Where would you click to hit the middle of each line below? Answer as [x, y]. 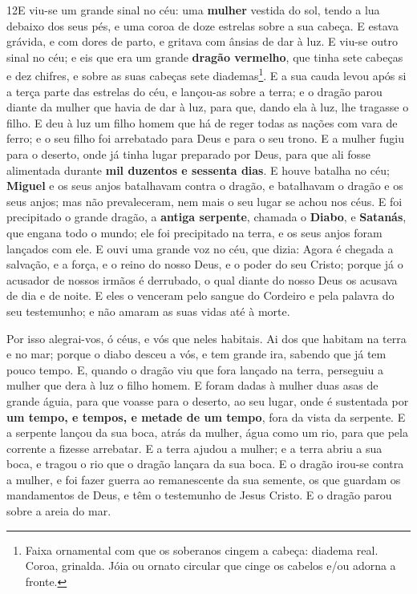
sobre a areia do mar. [59, 511]
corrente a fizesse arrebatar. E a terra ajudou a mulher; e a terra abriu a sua [194, 448]
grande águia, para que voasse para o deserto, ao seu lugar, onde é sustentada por [208, 400]
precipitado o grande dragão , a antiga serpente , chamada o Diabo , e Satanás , [206, 217]
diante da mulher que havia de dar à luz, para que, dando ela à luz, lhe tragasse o [208, 107]
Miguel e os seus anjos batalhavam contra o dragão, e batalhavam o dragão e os [205, 186]
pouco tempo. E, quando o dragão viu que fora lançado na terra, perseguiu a [195, 369]
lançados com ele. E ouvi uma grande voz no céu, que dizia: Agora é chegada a [200, 248]
